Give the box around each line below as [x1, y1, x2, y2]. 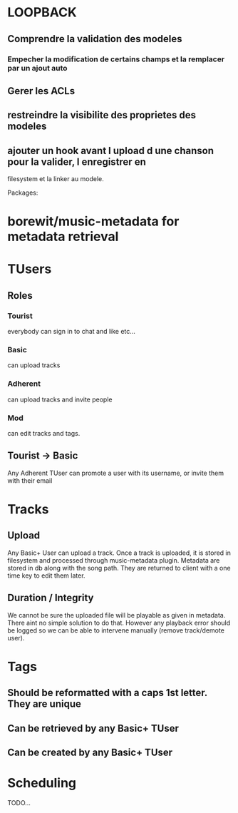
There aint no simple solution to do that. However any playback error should [7, 618, 231, 627]
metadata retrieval [7, 229, 119, 245]
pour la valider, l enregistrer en [7, 155, 146, 168]
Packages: [7, 188, 38, 197]
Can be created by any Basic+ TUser [7, 747, 173, 759]
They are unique [7, 698, 82, 710]
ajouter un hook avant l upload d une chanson [7, 144, 214, 157]
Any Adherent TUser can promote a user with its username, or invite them [7, 469, 224, 477]
